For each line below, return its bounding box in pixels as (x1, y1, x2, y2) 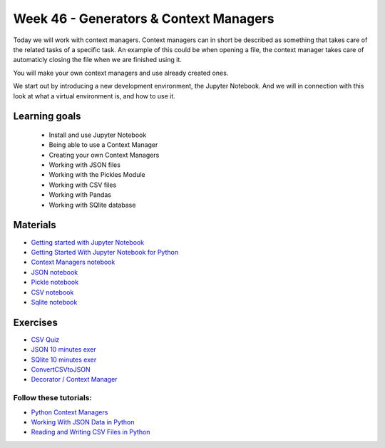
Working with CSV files (48, 180, 117, 189)
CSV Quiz (31, 335, 60, 344)
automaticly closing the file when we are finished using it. (13, 56, 182, 64)
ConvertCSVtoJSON (31, 365, 91, 374)
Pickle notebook (31, 278, 78, 287)
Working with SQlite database (48, 200, 136, 209)
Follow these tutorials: (13, 393, 93, 403)
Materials (13, 219, 56, 231)
